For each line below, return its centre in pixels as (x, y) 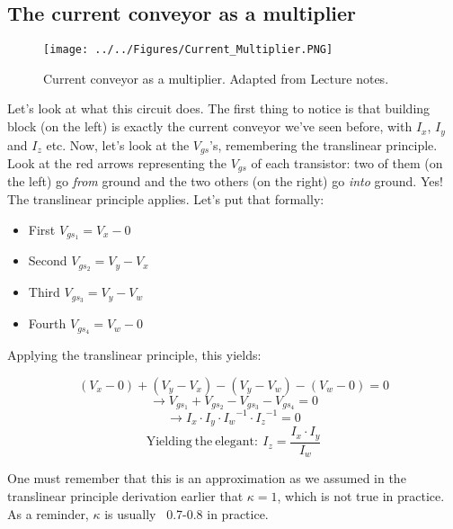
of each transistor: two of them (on (347, 162)
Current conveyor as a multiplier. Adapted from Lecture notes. (216, 78)
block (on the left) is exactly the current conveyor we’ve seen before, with (210, 126)
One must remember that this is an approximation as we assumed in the (207, 478)
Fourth (47, 323)
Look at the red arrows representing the (117, 162)
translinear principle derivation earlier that (125, 495)
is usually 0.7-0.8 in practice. (187, 513)
